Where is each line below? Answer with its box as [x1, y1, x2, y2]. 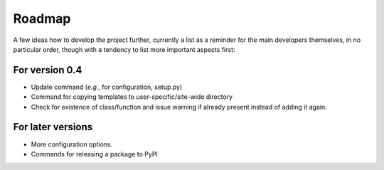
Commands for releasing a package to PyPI [31, 149, 158, 158]
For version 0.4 [13, 64, 82, 76]
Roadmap [13, 11, 71, 26]
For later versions [13, 121, 92, 133]
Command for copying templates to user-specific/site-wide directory [31, 92, 233, 101]
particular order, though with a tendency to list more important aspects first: [13, 45, 235, 53]
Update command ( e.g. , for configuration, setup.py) [31, 83, 183, 91]
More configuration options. [31, 139, 113, 149]
